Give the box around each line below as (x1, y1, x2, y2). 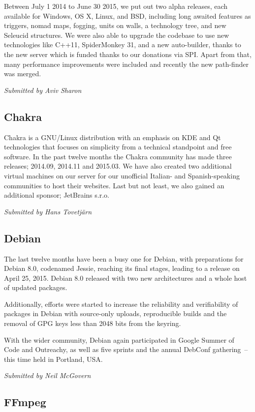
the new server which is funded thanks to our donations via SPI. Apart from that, (4, 49, 252, 59)
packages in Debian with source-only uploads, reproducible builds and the (4, 308, 227, 319)
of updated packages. (4, 282, 67, 293)
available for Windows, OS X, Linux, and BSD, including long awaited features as (4, 10, 251, 21)
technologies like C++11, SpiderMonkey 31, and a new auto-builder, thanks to (4, 39, 241, 50)
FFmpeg (4, 394, 46, 410)
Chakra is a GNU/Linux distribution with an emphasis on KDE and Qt (4, 132, 221, 142)
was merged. (4, 68, 41, 79)
